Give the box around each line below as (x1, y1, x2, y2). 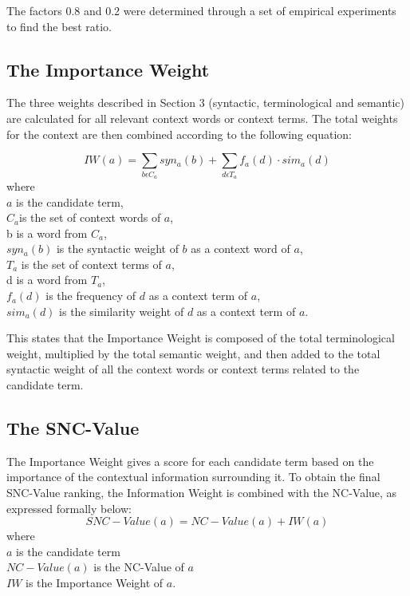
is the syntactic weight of (56, 240, 179, 257)
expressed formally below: (6, 499, 132, 516)
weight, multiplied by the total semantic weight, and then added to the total (6, 345, 380, 361)
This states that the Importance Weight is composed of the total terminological (6, 330, 395, 346)
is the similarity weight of (59, 302, 184, 319)
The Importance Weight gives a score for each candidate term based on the (6, 452, 374, 469)
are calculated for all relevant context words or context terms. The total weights (6, 109, 398, 126)
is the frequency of (45, 287, 136, 304)
